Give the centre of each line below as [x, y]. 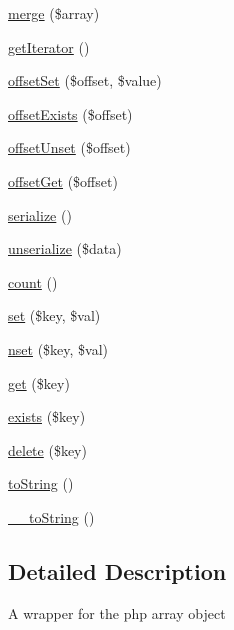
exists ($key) [47, 416]
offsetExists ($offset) [70, 113]
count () [33, 281]
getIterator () [49, 46]
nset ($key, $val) [58, 348]
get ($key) [39, 382]
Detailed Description [117, 570]
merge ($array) [54, 13]
